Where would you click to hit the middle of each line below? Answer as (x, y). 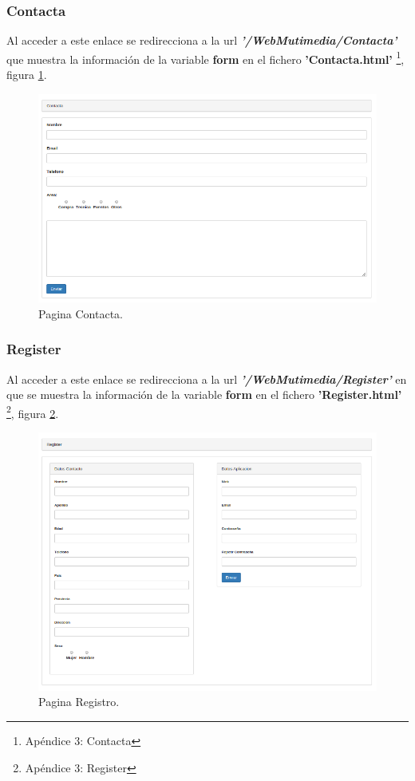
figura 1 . (27, 75)
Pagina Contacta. (81, 313)
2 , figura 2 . (33, 412)
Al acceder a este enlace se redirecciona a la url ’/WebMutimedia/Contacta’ (202, 40)
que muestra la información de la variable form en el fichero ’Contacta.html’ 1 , (206, 57)
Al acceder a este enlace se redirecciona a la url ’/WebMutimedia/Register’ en (207, 379)
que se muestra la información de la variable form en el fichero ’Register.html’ (204, 394)
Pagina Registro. (79, 702)
